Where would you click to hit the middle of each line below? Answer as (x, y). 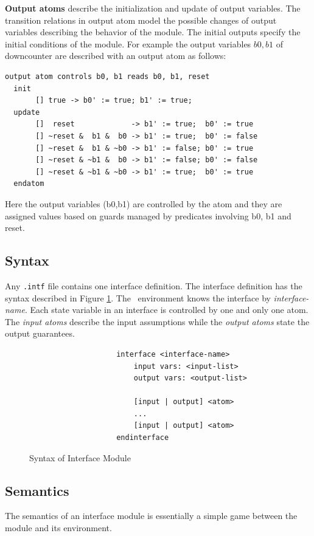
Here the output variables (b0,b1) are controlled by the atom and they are (144, 203)
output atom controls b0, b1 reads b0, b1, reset (107, 76)
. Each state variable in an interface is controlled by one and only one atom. (166, 310)
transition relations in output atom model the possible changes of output (141, 20)
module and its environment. (58, 528)
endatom (29, 184)
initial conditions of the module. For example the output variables (128, 43)
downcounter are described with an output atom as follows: (116, 56)
